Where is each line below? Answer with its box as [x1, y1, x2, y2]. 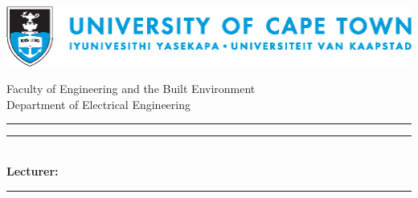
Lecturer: [6, 162, 59, 179]
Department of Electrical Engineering [6, 95, 191, 112]
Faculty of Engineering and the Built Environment [6, 80, 256, 97]
